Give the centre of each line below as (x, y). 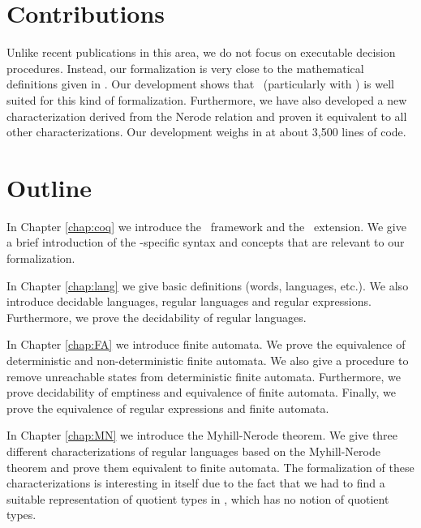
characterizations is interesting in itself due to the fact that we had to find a (196, 483)
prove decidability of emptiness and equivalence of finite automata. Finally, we (201, 392)
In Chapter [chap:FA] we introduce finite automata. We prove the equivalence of (206, 344)
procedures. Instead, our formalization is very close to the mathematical (185, 68)
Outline (49, 187)
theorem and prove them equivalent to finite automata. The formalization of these (210, 467)
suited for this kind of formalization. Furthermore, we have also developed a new (207, 99)
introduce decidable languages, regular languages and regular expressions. (189, 301)
